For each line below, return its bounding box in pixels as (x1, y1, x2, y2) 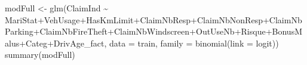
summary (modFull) (5, 48, 75, 61)
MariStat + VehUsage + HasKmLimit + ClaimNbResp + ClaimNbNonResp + (5, 13, 269, 26)
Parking (5, 25, 33, 38)
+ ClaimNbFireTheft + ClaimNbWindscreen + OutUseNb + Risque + (33, 25, 272, 38)
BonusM (272, 25, 302, 38)
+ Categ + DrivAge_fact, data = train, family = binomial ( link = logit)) (19, 36, 279, 49)
